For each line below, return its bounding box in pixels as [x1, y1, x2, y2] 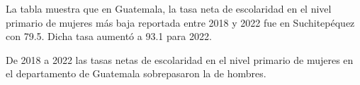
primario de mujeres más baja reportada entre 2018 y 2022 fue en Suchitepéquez [6, 15, 355, 30]
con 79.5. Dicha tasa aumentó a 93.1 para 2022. [6, 29, 212, 44]
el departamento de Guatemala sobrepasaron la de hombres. [6, 66, 266, 81]
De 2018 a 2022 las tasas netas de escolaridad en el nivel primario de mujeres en [6, 52, 354, 67]
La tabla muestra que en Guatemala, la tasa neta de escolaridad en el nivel [6, 1, 332, 15]
